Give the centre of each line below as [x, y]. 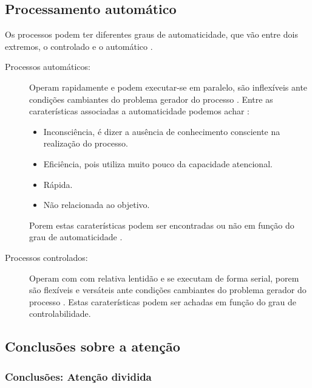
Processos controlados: [46, 257]
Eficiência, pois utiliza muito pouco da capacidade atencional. [158, 163]
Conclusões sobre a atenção [93, 346]
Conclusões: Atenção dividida [78, 376]
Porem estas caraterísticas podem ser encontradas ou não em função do [162, 225]
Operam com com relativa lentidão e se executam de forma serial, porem [164, 278]
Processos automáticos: [48, 67]
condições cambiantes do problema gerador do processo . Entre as [151, 99]
